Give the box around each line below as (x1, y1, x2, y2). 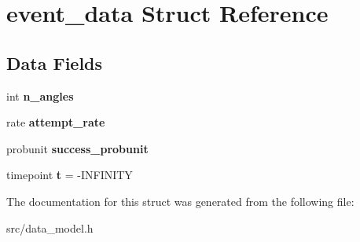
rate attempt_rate (6, 114, 105, 130)
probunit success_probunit (6, 140, 149, 156)
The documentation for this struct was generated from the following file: (6, 192, 354, 209)
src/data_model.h (6, 219, 94, 236)
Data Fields (6, 50, 103, 75)
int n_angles (6, 87, 74, 104)
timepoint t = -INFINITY (6, 167, 133, 183)
